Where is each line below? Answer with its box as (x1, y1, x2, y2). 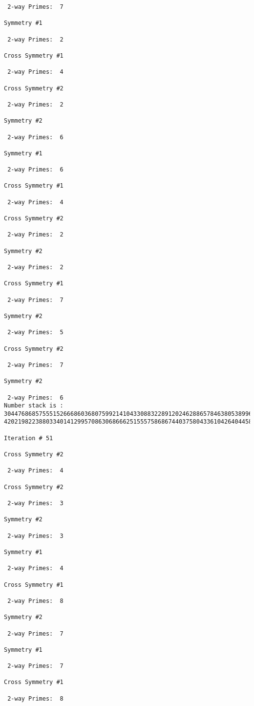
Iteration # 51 (4, 434, 53, 442)
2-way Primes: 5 (7, 329, 63, 336)
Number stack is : (4, 402, 63, 409)
